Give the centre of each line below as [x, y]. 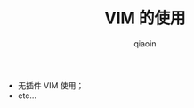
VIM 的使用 [145, 18]
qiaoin [145, 43]
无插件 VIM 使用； [51, 85]
